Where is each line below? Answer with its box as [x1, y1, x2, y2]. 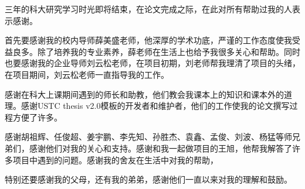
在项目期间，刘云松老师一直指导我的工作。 [5, 68, 169, 80]
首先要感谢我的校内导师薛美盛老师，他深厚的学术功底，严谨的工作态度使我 [5, 34, 292, 46]
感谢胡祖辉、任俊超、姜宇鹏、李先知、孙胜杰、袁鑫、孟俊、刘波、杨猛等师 [5, 130, 292, 143]
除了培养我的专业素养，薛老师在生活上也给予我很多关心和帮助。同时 [37, 45, 300, 57]
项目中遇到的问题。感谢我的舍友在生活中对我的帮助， [12, 153, 218, 166]
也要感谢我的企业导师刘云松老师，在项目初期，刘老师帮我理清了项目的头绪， [5, 57, 300, 69]
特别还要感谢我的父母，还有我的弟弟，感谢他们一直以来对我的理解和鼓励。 [5, 173, 292, 185]
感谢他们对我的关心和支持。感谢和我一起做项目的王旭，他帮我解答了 [29, 142, 292, 154]
